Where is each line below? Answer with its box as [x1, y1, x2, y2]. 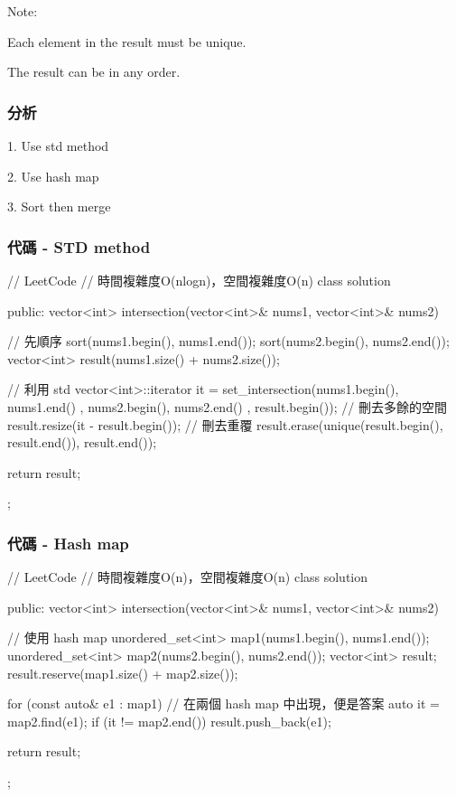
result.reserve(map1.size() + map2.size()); [7, 663, 238, 682]
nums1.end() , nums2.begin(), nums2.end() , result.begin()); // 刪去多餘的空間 [7, 397, 447, 416]
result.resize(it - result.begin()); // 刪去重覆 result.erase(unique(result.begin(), [7, 415, 443, 434]
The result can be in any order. [7, 62, 181, 81]
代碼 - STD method [7, 235, 151, 258]
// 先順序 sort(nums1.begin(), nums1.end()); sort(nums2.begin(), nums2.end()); [7, 332, 450, 351]
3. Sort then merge [7, 197, 111, 216]
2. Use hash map [7, 166, 99, 185]
